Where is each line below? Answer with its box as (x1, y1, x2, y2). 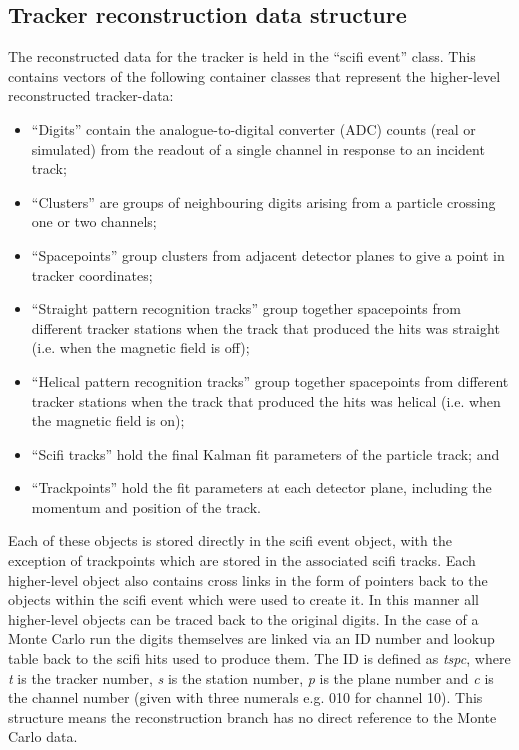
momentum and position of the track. (31, 496, 261, 517)
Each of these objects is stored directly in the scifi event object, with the (8, 530, 452, 551)
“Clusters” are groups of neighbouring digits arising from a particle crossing (31, 191, 496, 212)
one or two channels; (31, 211, 157, 232)
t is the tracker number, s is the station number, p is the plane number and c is (8, 667, 494, 688)
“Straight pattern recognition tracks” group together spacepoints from (31, 298, 461, 319)
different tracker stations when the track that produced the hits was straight (31, 317, 500, 338)
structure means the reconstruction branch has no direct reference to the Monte (8, 706, 497, 727)
